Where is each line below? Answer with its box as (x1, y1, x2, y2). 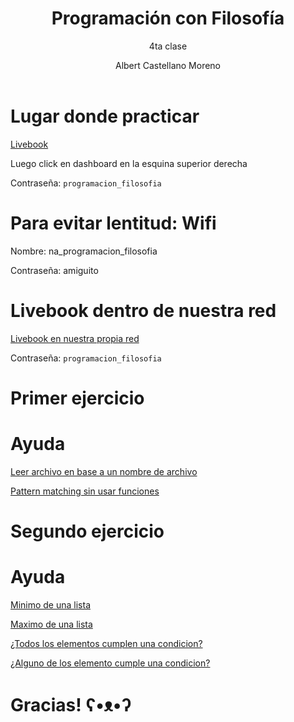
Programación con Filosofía (51, 7, 285, 30)
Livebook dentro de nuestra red (10, 299, 277, 322)
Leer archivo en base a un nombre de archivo (10, 465, 198, 477)
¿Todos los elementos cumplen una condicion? (10, 637, 203, 649)
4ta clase (148, 40, 188, 52)
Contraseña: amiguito (10, 264, 99, 276)
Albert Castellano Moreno (114, 59, 222, 71)
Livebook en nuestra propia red (10, 332, 140, 344)
